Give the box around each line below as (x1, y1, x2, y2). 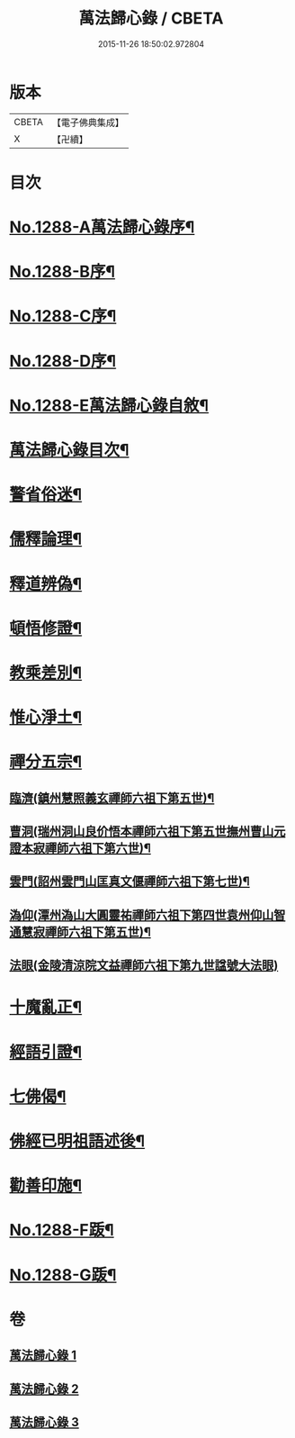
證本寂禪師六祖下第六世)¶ (9, 841, 151, 856)
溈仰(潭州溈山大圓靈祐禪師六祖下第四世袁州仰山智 (9, 907, 286, 923)
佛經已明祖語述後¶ (9, 1131, 146, 1152)
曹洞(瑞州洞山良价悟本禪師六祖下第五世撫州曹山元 (9, 824, 286, 839)
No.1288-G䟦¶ (9, 1264, 117, 1285)
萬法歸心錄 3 (9, 1415, 79, 1430)
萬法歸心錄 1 (9, 1348, 77, 1363)
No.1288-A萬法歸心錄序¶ (9, 217, 195, 238)
